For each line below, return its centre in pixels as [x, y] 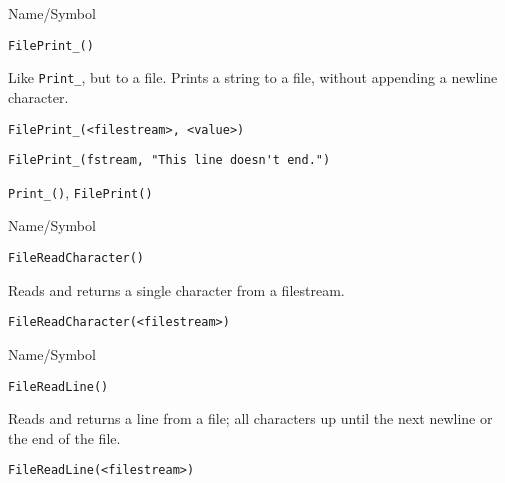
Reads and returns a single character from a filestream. [176, 289]
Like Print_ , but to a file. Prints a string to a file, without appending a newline [253, 77]
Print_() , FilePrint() [80, 191]
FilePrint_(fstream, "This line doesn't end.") [169, 160]
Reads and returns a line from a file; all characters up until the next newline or [250, 418]
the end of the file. [64, 437]
